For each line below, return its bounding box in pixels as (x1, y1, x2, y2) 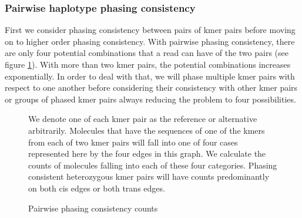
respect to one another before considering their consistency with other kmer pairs (5, 81, 298, 94)
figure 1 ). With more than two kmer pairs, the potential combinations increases (5, 58, 291, 70)
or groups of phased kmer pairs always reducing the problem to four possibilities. (5, 93, 296, 105)
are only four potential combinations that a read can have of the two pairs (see (5, 47, 288, 59)
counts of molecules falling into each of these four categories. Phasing (28, 158, 277, 171)
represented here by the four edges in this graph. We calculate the (28, 147, 266, 160)
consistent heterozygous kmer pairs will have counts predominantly (28, 170, 270, 183)
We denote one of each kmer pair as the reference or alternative (28, 113, 257, 125)
